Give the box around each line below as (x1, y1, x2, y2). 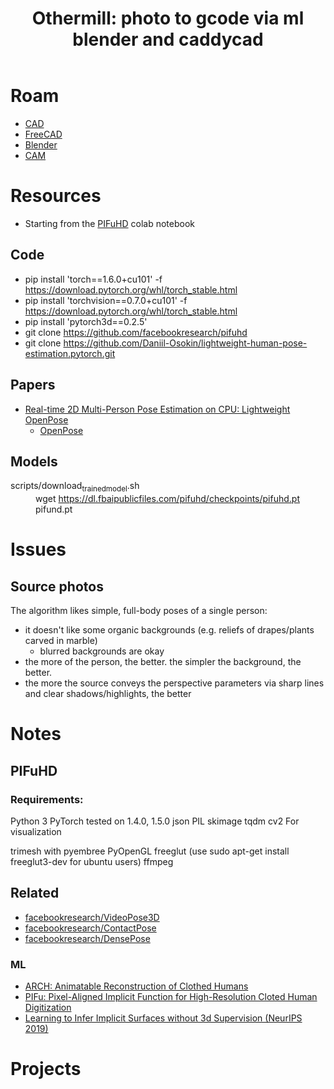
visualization (10, 825, 62, 837)
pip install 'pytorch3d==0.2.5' (24, 315, 148, 327)
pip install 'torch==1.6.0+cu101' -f (24, 273, 163, 285)
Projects (10, 1058, 82, 1081)
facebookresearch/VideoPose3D (24, 911, 160, 923)
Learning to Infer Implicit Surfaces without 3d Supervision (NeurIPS (24, 1012, 303, 1024)
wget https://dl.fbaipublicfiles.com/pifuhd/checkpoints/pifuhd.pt (35, 493, 301, 505)
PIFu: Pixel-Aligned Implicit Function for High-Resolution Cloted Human (24, 991, 318, 1003)
